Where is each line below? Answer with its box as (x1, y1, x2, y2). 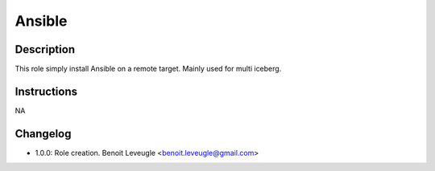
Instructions (14, 84, 78, 98)
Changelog (14, 127, 72, 140)
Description (14, 43, 76, 56)
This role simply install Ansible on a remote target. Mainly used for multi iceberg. (14, 64, 282, 74)
